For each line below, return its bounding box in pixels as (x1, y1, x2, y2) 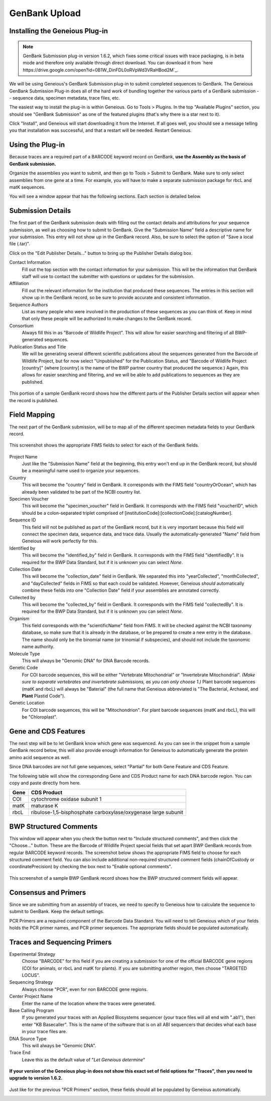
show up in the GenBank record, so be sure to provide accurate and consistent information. (22, 295, 211, 301)
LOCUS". (22, 972, 40, 978)
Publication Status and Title (9, 343, 66, 349)
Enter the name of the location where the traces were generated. (22, 1000, 156, 1006)
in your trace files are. (22, 1029, 67, 1035)
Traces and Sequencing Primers (9, 938, 112, 946)
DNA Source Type (9, 1036, 47, 1042)
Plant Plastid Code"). (22, 693, 65, 699)
